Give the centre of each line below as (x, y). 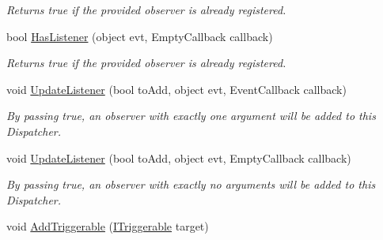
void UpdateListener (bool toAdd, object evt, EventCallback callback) (176, 89)
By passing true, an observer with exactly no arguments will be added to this (191, 184)
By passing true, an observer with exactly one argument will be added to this (191, 116)
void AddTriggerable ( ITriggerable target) (108, 226)
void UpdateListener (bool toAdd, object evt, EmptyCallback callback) (179, 157)
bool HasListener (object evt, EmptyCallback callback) (140, 36)
